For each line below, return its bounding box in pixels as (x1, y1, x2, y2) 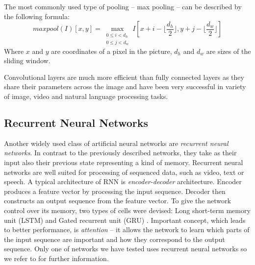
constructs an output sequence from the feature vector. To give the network (4, 195, 231, 206)
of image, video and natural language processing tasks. (4, 91, 168, 101)
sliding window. (4, 55, 51, 66)
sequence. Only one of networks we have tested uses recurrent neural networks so (4, 243, 247, 254)
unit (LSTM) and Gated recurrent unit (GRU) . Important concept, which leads (4, 215, 246, 225)
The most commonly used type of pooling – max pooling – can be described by (4, 1, 242, 11)
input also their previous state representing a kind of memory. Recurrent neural (4, 157, 243, 168)
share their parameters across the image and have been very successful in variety (4, 81, 246, 92)
